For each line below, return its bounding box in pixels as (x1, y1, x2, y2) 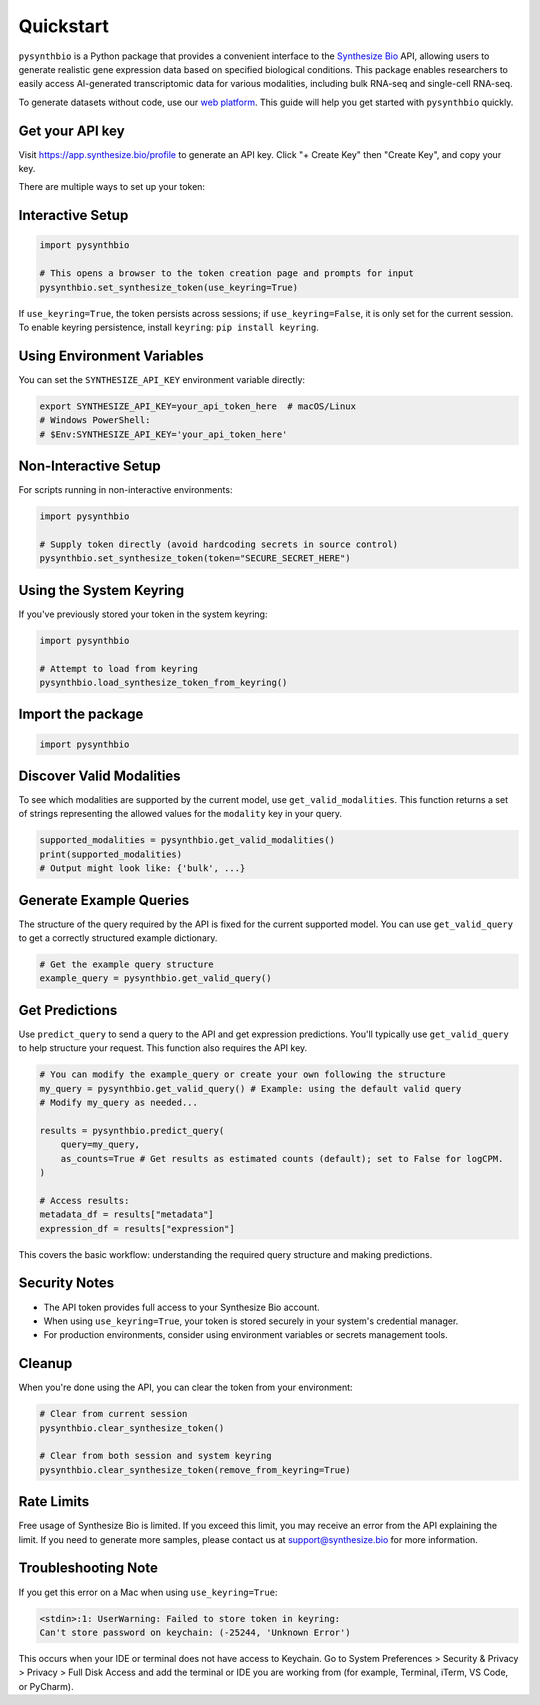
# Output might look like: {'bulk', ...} (39, 863, 246, 874)
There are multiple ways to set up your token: (18, 181, 205, 193)
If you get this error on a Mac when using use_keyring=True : (18, 1586, 278, 1598)
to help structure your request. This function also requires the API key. (18, 1042, 308, 1054)
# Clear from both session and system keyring (39, 1450, 272, 1462)
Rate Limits (18, 1493, 90, 1510)
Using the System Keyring (18, 581, 185, 599)
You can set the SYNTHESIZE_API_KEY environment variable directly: (18, 373, 305, 385)
